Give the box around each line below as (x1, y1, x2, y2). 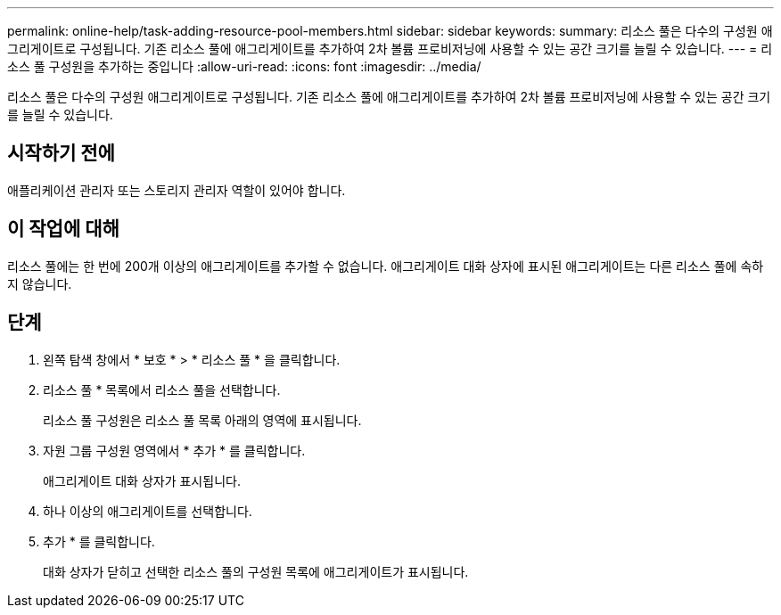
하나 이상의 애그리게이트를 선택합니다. (43, 503, 252, 519)
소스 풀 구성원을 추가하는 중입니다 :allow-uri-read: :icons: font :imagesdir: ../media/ (7, 59, 481, 74)
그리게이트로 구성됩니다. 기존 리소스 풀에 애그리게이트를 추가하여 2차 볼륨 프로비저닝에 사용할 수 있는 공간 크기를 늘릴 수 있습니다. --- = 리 (7, 41, 773, 56)
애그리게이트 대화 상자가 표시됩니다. (43, 472, 241, 488)
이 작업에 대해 (7, 217, 119, 241)
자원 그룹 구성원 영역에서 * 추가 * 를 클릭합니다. (43, 442, 306, 458)
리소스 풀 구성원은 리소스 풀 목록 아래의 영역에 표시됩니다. (43, 412, 362, 428)
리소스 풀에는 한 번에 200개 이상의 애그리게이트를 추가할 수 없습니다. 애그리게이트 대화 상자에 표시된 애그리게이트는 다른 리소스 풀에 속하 (7, 258, 764, 274)
